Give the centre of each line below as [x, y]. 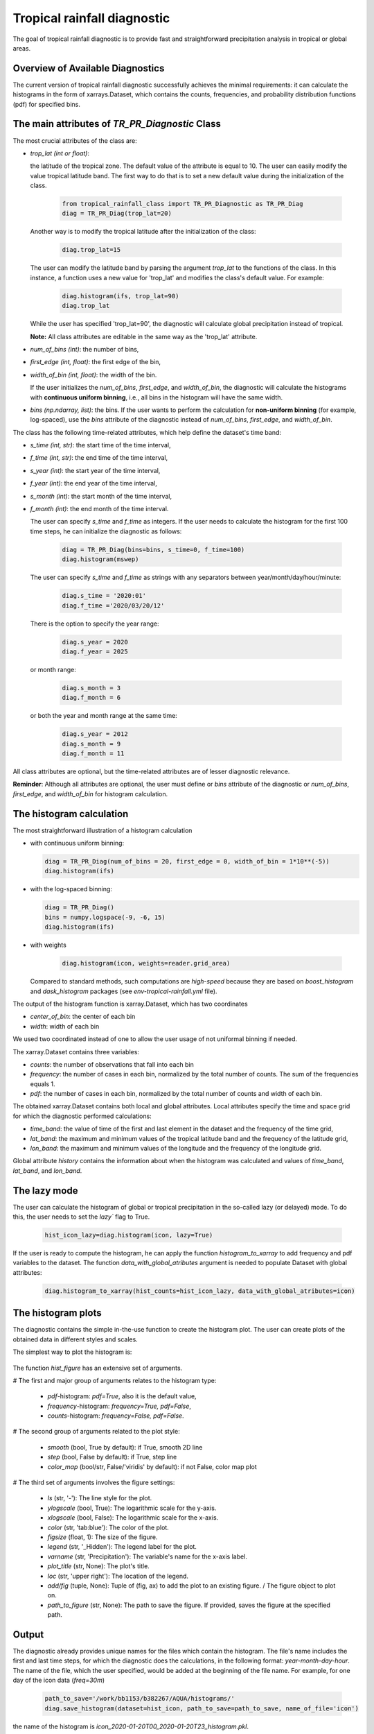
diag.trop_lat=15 [91, 250]
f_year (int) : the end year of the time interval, [93, 483]
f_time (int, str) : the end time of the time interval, [99, 458]
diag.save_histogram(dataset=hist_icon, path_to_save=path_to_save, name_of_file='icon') [202, 1708]
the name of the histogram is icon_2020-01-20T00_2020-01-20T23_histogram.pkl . [131, 1726]
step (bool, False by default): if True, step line [112, 1457]
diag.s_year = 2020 [95, 642]
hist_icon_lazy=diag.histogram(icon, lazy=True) [129, 1235]
